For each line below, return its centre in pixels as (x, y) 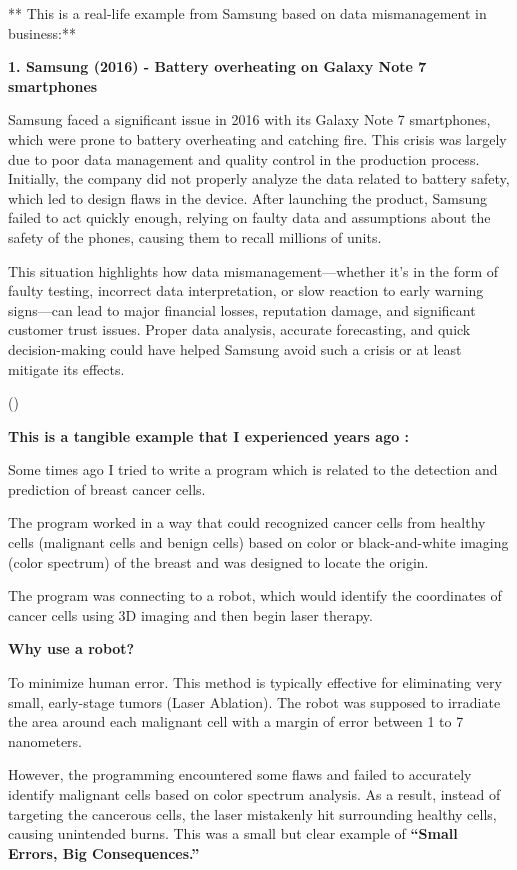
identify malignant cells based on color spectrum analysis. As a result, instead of (254, 794)
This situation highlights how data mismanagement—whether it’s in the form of (253, 270)
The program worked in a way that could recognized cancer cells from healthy (247, 522)
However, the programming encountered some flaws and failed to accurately (240, 774)
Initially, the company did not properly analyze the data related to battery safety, (259, 178)
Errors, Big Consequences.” (104, 852)
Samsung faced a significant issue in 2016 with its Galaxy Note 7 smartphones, (249, 119)
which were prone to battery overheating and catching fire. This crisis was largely (257, 138)
